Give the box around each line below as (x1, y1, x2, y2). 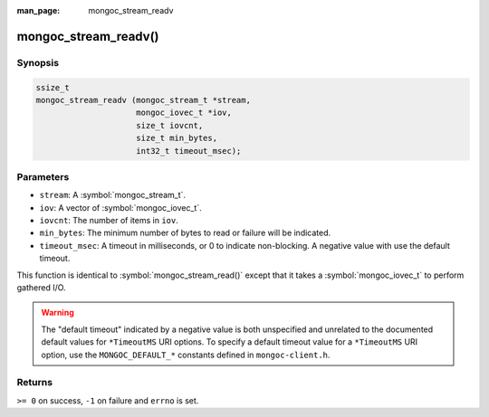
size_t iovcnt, (136, 120, 204, 130)
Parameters (16, 170, 70, 183)
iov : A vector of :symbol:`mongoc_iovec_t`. (39, 202, 203, 213)
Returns (16, 376, 53, 389)
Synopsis (16, 56, 59, 69)
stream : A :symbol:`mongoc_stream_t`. (39, 190, 186, 201)
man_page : (16, 5, 61, 15)
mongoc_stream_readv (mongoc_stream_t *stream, (35, 95, 251, 105)
